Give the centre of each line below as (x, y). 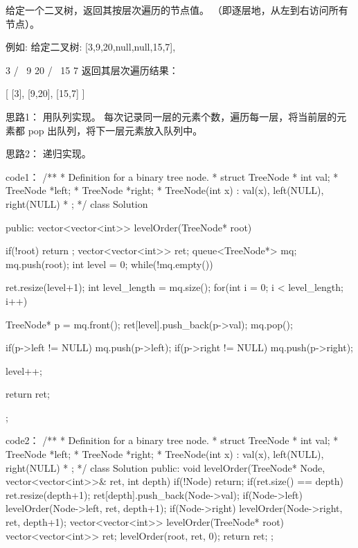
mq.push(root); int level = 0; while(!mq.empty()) (109, 264)
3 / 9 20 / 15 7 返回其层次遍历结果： (92, 70)
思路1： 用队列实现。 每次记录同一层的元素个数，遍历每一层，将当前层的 (171, 116)
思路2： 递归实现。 (48, 153)
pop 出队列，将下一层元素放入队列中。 (115, 130)
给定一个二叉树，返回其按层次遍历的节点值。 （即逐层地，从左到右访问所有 (177, 10)
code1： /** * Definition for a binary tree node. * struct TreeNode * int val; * (172, 176)
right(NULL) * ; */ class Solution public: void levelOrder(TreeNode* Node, (165, 467)
